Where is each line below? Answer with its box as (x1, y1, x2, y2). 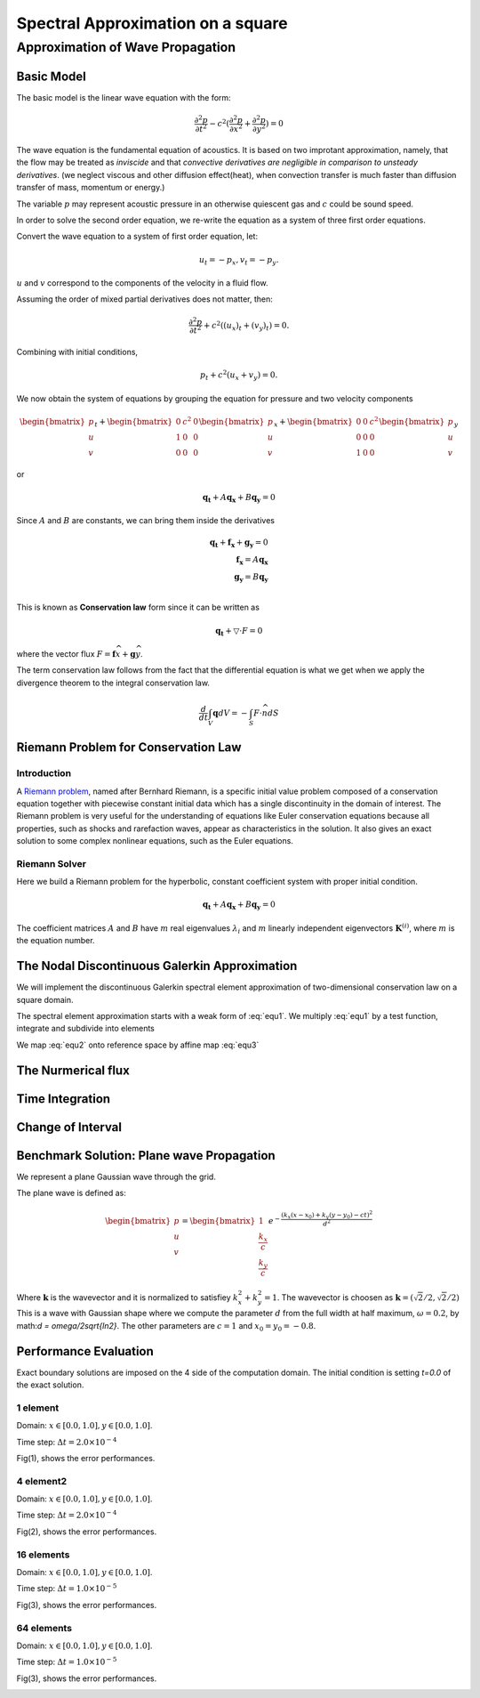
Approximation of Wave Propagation (16, 39, 236, 55)
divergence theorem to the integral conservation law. (16, 677, 211, 688)
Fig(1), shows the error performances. (16, 1452, 156, 1463)
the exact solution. (16, 1379, 84, 1390)
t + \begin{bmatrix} (94, 416, 173, 429)
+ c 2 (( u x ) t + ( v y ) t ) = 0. (203, 319, 290, 333)
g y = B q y (234, 571, 268, 584)
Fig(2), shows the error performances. (16, 1526, 157, 1537)
